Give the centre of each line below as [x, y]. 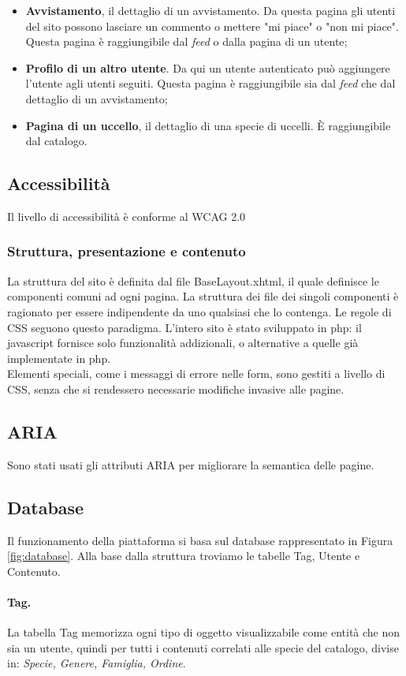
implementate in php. [59, 358]
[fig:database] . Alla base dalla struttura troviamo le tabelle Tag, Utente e [184, 556]
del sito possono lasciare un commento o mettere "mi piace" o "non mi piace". [212, 26]
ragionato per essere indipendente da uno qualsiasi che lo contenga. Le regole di [199, 311]
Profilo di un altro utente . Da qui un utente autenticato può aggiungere [208, 67]
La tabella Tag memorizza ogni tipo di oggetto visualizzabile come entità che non [204, 632]
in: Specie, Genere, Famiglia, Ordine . [97, 663]
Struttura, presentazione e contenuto [127, 251]
